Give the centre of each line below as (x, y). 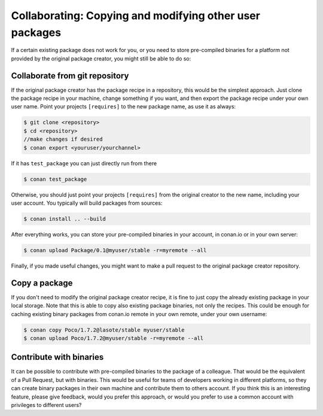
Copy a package (42, 283)
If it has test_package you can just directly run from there (84, 163)
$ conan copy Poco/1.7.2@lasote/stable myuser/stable (104, 330)
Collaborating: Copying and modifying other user (135, 16)
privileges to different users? (46, 405)
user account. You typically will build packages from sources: (87, 203)
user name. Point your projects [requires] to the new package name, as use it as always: (124, 107)
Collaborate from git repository (70, 76)
